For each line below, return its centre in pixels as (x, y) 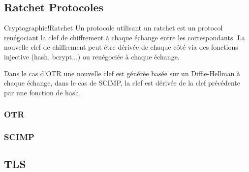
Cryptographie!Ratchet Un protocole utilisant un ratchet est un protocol (113, 28)
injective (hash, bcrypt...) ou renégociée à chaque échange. (92, 56)
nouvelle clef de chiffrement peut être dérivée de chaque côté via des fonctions (121, 47)
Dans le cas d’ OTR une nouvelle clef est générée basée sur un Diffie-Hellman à (122, 73)
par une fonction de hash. (43, 92)
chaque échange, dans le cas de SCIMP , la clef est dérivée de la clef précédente (122, 83)
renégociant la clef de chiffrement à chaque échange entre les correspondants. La (124, 37)
